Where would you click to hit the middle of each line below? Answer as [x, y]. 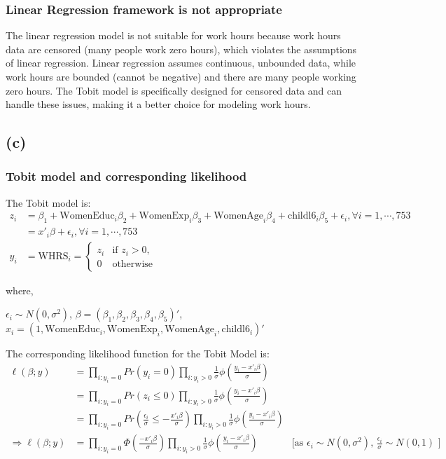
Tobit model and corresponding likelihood [126, 176]
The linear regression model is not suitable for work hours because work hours [173, 35]
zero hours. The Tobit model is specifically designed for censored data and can [174, 90]
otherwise [133, 264]
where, [20, 290]
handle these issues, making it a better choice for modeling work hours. [158, 104]
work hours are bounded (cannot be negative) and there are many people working [181, 76]
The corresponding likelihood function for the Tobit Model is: [138, 354]
